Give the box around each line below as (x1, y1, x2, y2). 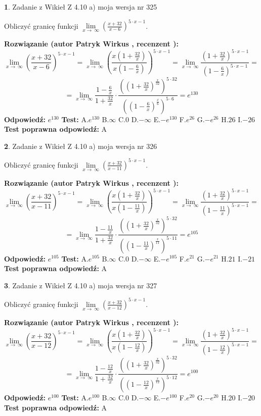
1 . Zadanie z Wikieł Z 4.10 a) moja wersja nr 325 (4, 2, 157, 12)
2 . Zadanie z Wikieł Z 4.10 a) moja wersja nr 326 (4, 140, 157, 151)
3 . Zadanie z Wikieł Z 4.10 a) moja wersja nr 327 (4, 280, 157, 290)
